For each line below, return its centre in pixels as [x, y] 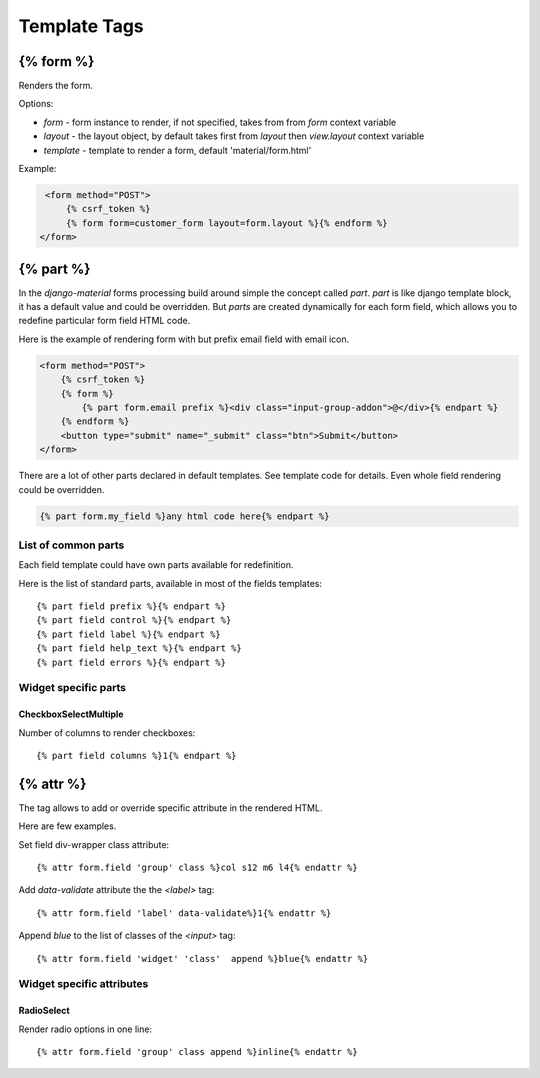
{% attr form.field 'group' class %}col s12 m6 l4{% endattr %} [197, 868]
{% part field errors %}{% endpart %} [131, 662]
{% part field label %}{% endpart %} [129, 634]
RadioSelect [44, 1011]
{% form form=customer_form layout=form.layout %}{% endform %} [226, 223]
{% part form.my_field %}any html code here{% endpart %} [184, 516]
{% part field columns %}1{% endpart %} [136, 755]
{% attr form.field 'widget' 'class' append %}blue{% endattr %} [202, 958]
